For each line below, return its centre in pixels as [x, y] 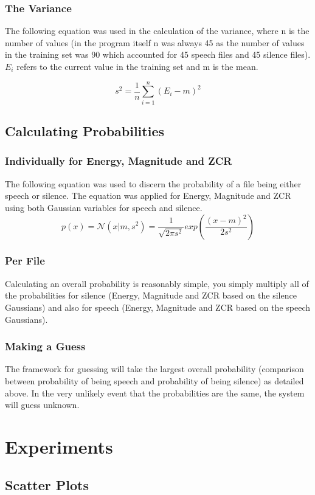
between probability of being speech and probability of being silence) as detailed [154, 380]
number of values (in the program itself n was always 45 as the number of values [155, 42]
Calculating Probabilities [85, 131]
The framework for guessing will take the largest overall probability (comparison [154, 369]
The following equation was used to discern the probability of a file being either [153, 183]
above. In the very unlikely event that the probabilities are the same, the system [155, 393]
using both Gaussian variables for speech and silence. [104, 207]
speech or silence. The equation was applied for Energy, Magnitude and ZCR [148, 196]
